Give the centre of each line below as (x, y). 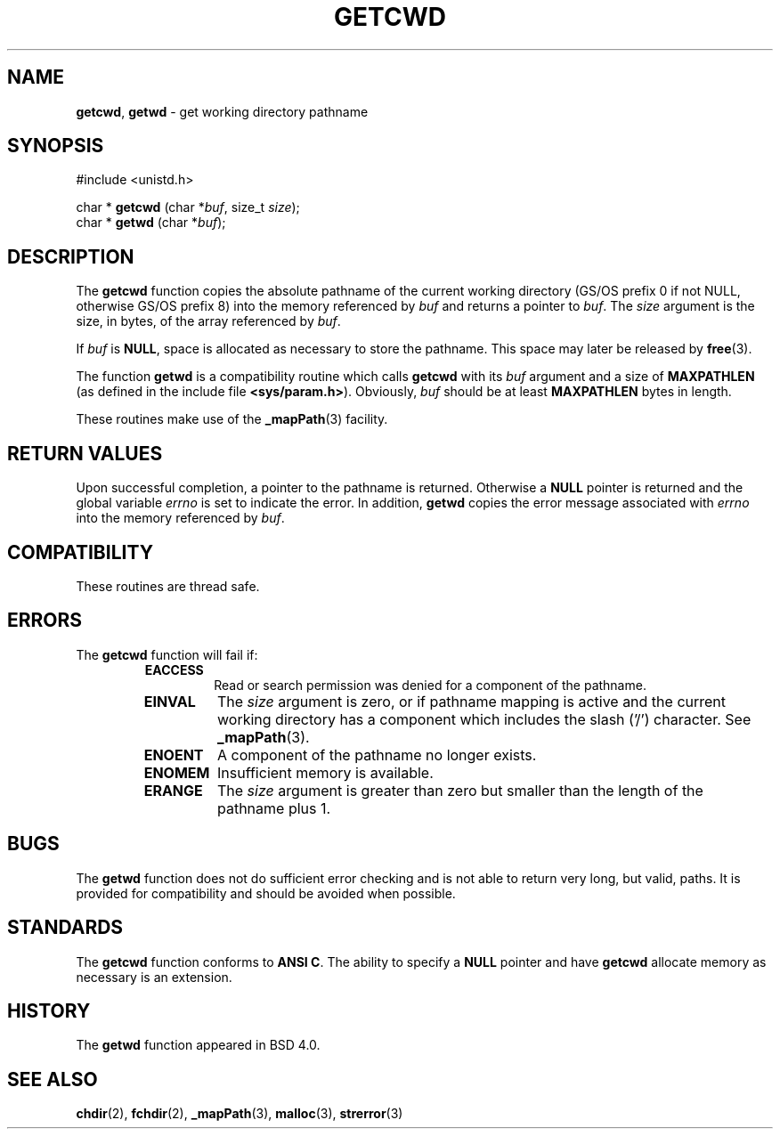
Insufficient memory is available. (325, 772)
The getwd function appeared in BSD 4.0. (198, 1045)
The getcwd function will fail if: (167, 654)
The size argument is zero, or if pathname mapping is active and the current (471, 701)
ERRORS (45, 621)
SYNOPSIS (56, 146)
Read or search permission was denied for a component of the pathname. (430, 685)
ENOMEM (177, 772)
